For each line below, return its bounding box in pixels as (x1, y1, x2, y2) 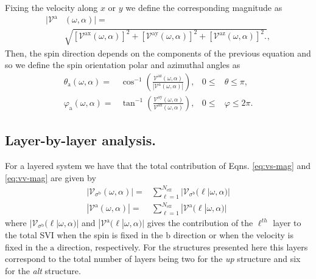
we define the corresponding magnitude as (125, 1, 283, 13)
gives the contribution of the (147, 216, 253, 229)
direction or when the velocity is (173, 229, 293, 241)
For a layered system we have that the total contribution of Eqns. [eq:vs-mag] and (5, 159, 311, 172)
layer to (273, 216, 301, 229)
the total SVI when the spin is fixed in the (5, 229, 163, 241)
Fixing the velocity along (5, 1, 98, 13)
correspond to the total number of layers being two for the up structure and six (5, 252, 301, 265)
